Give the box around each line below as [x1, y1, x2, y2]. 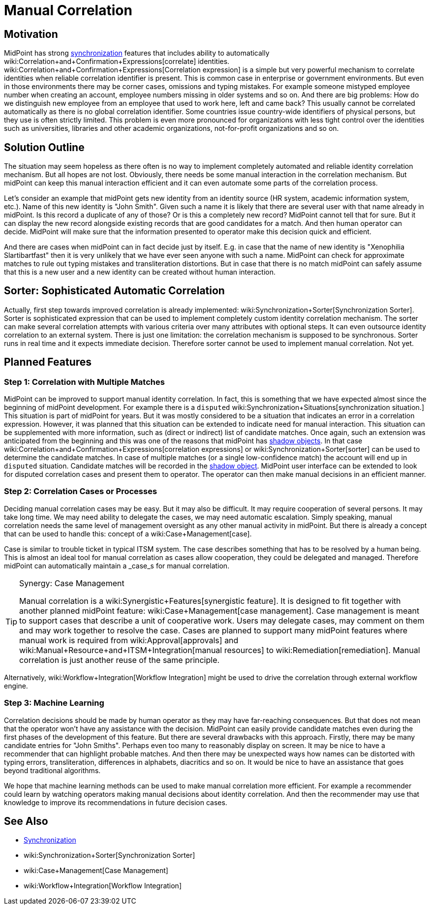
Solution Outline [4, 141, 85, 154]
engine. [4, 681, 28, 690]
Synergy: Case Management [19, 578, 124, 588]
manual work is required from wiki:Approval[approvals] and [19, 635, 239, 645]
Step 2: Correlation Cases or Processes [4, 486, 157, 497]
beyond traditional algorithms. [4, 766, 101, 775]
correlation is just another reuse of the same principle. [19, 655, 220, 665]
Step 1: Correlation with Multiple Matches [4, 376, 165, 387]
